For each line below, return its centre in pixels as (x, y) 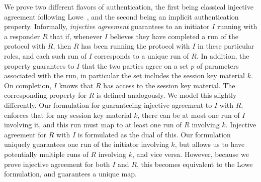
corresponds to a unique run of (142, 55)
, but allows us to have (210, 144)
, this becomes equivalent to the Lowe (195, 164)
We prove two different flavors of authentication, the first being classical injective (129, 7)
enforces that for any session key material (68, 115)
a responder (22, 36)
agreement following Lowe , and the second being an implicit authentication (121, 16)
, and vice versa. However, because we (190, 154)
